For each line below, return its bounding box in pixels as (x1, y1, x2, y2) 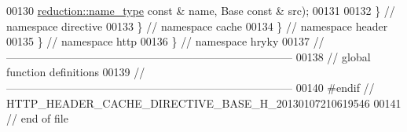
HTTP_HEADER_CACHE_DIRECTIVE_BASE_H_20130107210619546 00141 (6, 94, 401, 111)
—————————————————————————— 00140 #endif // (6, 79, 375, 95)
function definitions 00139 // (6, 64, 145, 80)
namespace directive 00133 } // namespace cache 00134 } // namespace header (6, 17, 388, 34)
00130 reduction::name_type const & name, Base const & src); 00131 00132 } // (6, 2, 395, 18)
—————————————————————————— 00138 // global (6, 48, 371, 64)
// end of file (6, 110, 68, 126)
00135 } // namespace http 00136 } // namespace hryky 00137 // (6, 33, 324, 49)
